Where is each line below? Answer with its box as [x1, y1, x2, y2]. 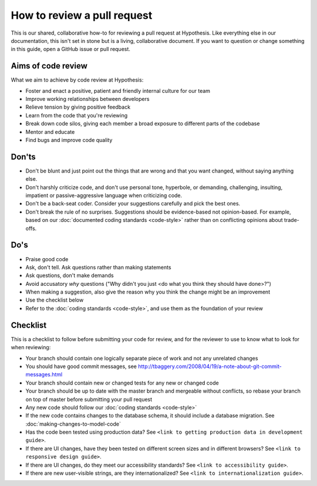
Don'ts [11, 151, 36, 161]
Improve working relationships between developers [25, 96, 150, 103]
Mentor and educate [25, 128, 75, 135]
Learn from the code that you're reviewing [25, 112, 128, 119]
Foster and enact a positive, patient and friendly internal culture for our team [25, 87, 211, 94]
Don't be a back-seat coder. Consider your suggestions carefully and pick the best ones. [25, 200, 241, 207]
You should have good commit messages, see [25, 363, 137, 370]
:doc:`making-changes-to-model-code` [25, 420, 122, 427]
